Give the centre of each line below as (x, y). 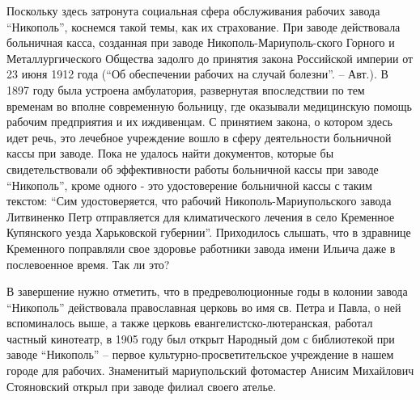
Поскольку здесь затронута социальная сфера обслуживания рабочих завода (193, 11)
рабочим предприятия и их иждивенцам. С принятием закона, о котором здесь (199, 122)
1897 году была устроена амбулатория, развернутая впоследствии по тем (186, 89)
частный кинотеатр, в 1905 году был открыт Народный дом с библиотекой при (201, 338)
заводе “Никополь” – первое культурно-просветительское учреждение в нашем (200, 354)
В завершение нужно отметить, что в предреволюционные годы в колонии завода (207, 291)
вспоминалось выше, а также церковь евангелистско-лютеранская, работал (190, 323)
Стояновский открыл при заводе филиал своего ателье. (142, 386)
